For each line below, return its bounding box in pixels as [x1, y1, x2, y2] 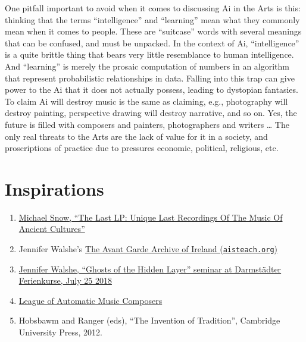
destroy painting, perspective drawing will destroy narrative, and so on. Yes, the [5, 106, 297, 119]
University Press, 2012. [18, 326, 102, 338]
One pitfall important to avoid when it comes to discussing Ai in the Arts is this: [5, 2, 301, 14]
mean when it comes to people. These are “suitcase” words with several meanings [5, 25, 302, 37]
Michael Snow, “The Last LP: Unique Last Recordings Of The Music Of [18, 211, 283, 223]
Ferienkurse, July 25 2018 [18, 274, 112, 287]
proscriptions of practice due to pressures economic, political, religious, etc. [5, 142, 279, 154]
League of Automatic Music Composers [18, 294, 163, 306]
